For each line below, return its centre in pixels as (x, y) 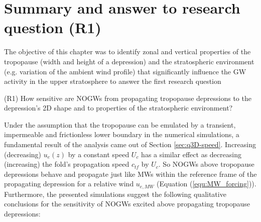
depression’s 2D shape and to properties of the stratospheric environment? (118, 108)
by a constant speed (99, 154)
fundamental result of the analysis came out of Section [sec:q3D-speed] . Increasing (130, 144)
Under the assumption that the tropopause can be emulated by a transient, (120, 124)
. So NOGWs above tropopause (206, 164)
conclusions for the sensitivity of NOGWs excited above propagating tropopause (127, 204)
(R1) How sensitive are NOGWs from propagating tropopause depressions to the (128, 98)
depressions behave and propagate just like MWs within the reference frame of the (130, 174)
